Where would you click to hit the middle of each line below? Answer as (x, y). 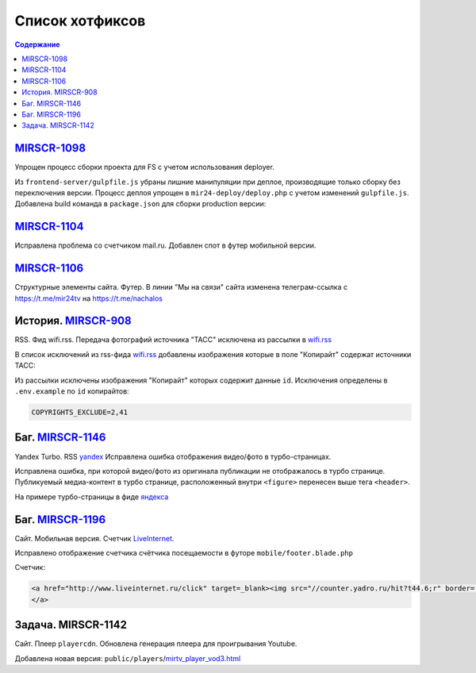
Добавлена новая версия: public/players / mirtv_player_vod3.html (128, 658)
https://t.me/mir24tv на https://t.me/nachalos (88, 298)
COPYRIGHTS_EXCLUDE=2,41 (80, 412)
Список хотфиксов (80, 21)
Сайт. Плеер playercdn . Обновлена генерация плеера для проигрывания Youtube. (156, 644)
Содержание (37, 44)
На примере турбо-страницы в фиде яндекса (92, 497)
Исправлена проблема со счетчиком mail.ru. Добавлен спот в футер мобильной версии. (165, 245)
